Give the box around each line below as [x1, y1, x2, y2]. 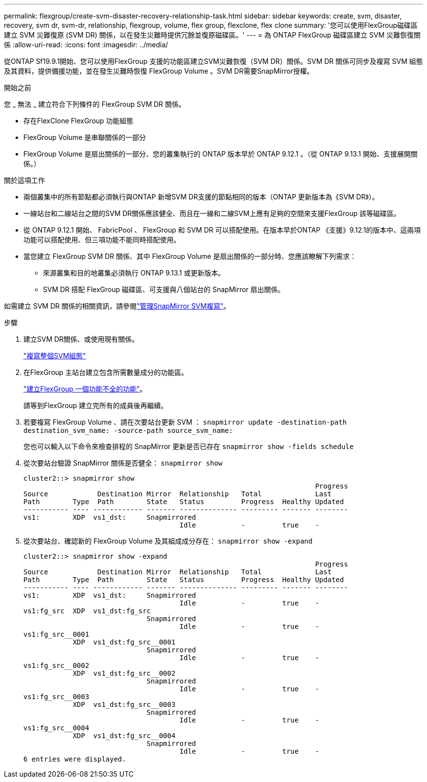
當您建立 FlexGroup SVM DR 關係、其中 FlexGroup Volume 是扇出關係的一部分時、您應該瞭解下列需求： [23, 252, 357, 260]
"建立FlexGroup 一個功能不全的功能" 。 [23, 385, 147, 393]
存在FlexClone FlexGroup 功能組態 [23, 117, 134, 125]
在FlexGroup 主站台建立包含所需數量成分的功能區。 [23, 368, 188, 376]
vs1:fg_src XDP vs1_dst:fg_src [23, 607, 151, 615]
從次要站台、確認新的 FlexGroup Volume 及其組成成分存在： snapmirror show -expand [23, 537, 312, 545]
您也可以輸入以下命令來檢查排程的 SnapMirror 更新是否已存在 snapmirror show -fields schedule [23, 442, 354, 450]
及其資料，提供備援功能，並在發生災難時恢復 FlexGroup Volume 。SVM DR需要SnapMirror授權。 [4, 67, 314, 75]
